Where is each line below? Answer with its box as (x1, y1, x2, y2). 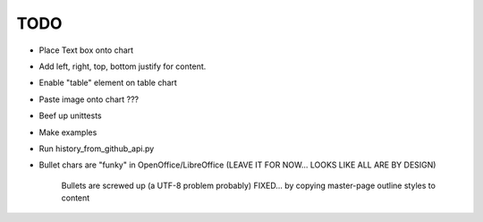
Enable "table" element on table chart (38, 77, 178, 89)
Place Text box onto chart (38, 45, 134, 55)
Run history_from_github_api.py (38, 143, 155, 154)
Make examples (38, 126, 97, 138)
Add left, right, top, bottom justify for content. (38, 61, 207, 72)
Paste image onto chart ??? (38, 94, 139, 105)
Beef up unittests (38, 110, 102, 121)
